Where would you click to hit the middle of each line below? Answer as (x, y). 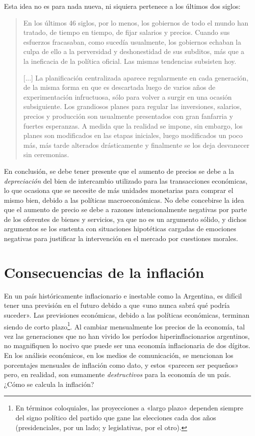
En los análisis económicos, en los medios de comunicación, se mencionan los (119, 355)
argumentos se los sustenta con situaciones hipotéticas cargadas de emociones (120, 229)
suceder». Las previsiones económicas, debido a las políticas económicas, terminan (127, 314)
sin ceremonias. (46, 154)
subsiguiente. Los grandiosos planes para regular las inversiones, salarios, (132, 106)
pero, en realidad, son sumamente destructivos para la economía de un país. (117, 374)
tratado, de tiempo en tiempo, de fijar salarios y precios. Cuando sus (127, 32)
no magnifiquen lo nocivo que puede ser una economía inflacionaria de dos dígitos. (127, 345)
